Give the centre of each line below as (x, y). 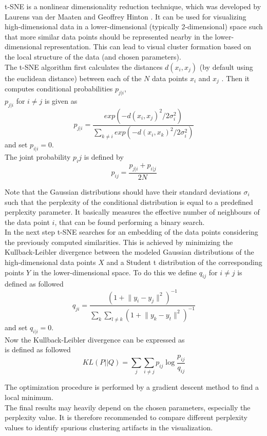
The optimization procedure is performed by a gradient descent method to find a (132, 387)
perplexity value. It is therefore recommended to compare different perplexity (126, 417)
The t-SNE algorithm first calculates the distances (84, 67)
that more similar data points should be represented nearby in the (109, 36)
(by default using (226, 67)
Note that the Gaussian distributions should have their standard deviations (123, 191)
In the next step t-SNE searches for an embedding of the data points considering (131, 232)
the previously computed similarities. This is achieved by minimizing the (119, 242)
